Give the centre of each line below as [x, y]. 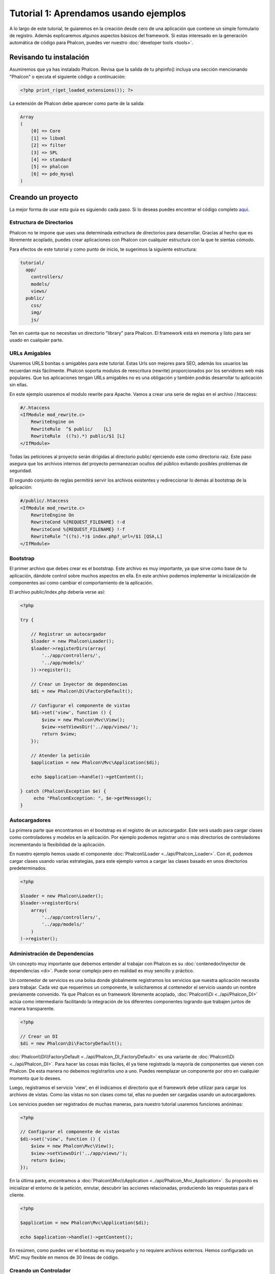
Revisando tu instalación [49, 57]
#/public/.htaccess [44, 501]
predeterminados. [28, 868]
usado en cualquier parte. [36, 340]
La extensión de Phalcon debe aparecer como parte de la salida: [77, 103]
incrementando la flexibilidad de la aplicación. [57, 844]
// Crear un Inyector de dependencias [79, 684]
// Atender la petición [60, 755]
